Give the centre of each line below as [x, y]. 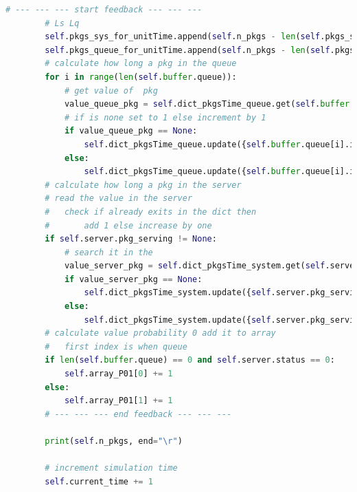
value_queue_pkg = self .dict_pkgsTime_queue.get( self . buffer [207, 104]
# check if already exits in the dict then [151, 212]
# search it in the [108, 252]
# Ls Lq [62, 23]
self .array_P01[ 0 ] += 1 [118, 374]
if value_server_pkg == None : [133, 279]
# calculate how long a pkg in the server [143, 185]
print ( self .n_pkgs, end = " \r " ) [114, 441]
